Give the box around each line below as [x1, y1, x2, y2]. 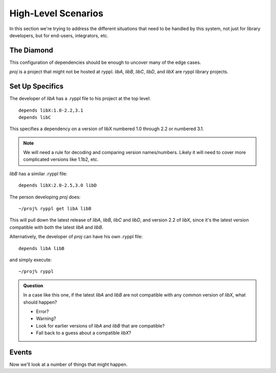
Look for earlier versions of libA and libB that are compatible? [36, 322, 165, 329]
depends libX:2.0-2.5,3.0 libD [18, 183, 97, 188]
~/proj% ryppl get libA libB [18, 206, 91, 212]
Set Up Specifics [9, 82, 64, 91]
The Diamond [9, 46, 53, 55]
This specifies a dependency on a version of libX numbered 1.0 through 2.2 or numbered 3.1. [9, 126, 204, 132]
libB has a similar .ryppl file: [9, 170, 67, 177]
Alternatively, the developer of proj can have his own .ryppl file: [9, 234, 143, 240]
